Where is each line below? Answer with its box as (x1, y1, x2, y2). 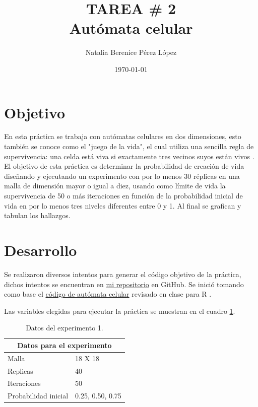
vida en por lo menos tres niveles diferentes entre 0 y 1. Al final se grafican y (4, 200, 241, 211)
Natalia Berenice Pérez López (85, 47, 177, 57)
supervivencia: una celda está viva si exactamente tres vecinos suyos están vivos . (4, 151, 254, 161)
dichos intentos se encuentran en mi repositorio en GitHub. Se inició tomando (4, 279, 244, 289)
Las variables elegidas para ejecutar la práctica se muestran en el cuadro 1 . (4, 305, 235, 316)
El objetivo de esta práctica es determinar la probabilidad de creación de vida (4, 161, 244, 171)
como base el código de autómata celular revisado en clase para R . (4, 289, 212, 299)
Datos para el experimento (17, 340, 112, 350)
